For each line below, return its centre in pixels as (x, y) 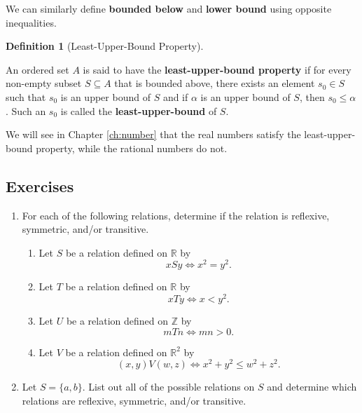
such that (26, 96)
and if (175, 96)
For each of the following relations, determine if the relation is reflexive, (176, 215)
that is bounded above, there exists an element (215, 83)
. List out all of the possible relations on (168, 387)
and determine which (312, 387)
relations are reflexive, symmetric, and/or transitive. (134, 400)
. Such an (26, 110)
